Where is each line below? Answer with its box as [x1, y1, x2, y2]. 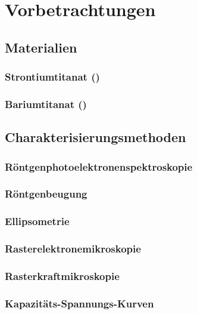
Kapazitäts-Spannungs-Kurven [5, 295, 154, 310]
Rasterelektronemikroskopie [5, 241, 141, 256]
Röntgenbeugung [5, 186, 87, 201]
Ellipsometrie [5, 214, 70, 229]
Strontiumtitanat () [5, 69, 100, 84]
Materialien [5, 38, 77, 56]
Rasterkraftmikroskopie [5, 268, 120, 283]
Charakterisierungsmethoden [5, 128, 186, 146]
